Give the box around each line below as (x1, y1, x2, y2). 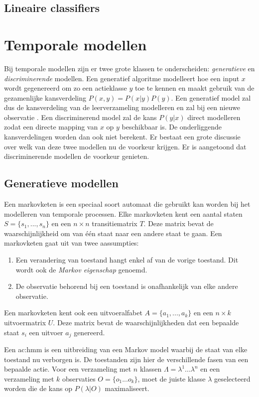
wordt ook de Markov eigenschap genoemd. (15, 264, 147, 274)
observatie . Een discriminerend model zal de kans (4, 112, 157, 122)
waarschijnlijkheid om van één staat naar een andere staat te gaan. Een (4, 228, 222, 238)
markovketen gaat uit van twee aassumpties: (4, 238, 139, 248)
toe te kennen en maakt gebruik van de (134, 83, 255, 93)
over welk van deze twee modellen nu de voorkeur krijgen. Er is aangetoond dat (4, 141, 247, 151)
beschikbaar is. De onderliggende (122, 122, 222, 132)
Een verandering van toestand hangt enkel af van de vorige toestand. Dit (15, 255, 239, 265)
